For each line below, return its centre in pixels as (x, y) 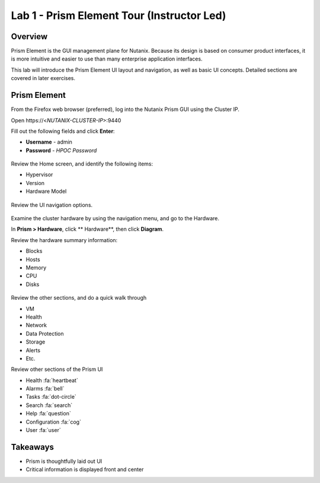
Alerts (33, 350)
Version (35, 183)
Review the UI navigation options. (52, 205)
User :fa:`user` (44, 430)
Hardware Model (46, 191)
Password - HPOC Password (61, 150)
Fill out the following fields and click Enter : (63, 131)
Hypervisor (39, 174)
